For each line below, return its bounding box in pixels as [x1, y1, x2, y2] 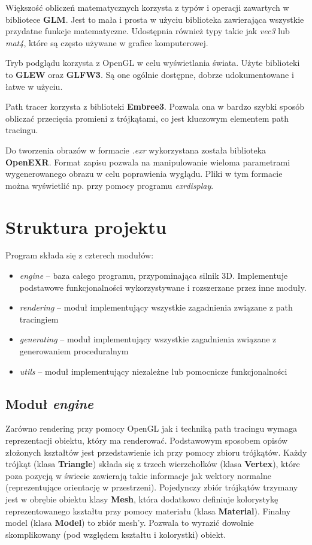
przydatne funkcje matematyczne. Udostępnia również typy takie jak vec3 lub [5, 25, 290, 37]
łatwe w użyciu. [5, 80, 63, 92]
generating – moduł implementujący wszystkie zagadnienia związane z [19, 333, 277, 345]
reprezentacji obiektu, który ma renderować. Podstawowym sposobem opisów [5, 433, 288, 446]
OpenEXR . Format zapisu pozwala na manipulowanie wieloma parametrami [5, 155, 290, 168]
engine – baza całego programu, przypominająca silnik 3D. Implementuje [19, 269, 288, 282]
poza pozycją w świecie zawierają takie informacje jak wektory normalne [5, 469, 271, 481]
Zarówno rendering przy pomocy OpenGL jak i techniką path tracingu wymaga [5, 422, 298, 435]
